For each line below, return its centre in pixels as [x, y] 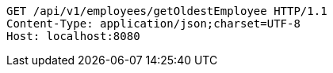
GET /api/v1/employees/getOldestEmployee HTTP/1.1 [167, 11]
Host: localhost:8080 [73, 36]
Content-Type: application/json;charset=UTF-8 [153, 24]
